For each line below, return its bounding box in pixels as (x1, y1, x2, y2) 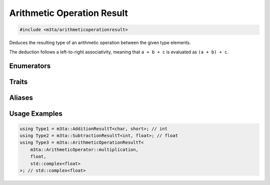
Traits (9, 78, 28, 86)
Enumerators (9, 62, 51, 70)
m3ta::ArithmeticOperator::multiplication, (30, 147, 138, 152)
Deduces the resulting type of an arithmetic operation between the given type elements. (9, 40, 191, 46)
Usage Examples (9, 110, 62, 118)
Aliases (9, 94, 33, 102)
